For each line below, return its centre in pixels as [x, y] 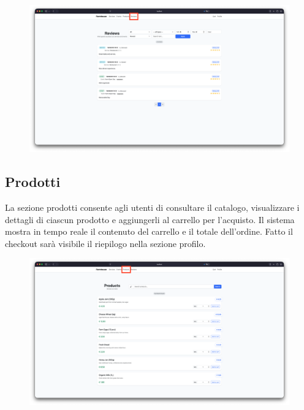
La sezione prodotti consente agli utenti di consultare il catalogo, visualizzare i [152, 207]
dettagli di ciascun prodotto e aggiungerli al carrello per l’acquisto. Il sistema [150, 219]
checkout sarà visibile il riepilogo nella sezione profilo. [105, 243]
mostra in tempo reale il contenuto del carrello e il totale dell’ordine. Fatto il [149, 231]
